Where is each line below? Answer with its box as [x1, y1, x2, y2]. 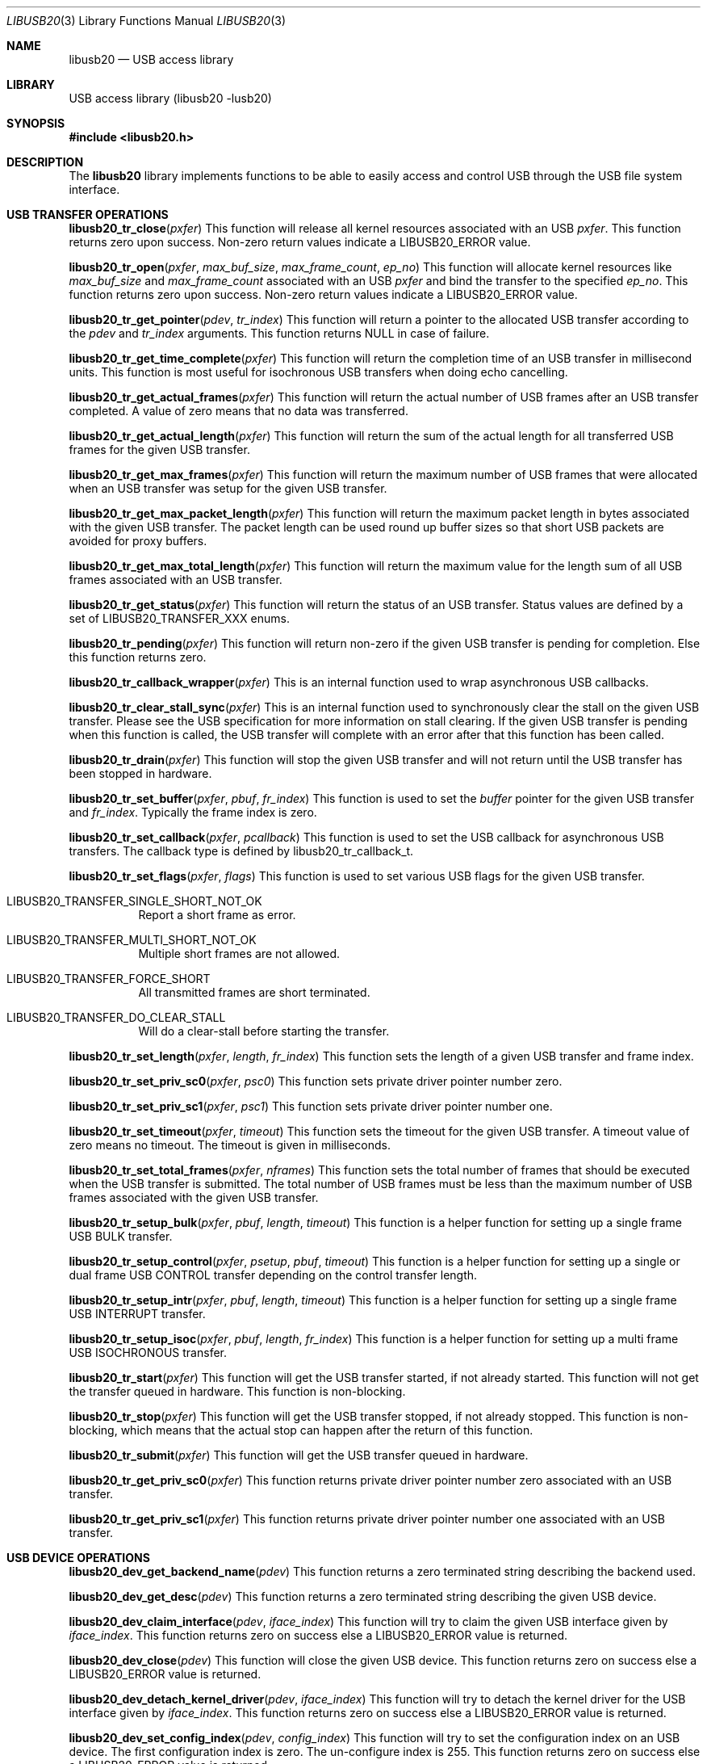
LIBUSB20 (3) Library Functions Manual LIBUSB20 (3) [6, 14, 287, 27]
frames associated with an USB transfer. [69, 573, 282, 586]
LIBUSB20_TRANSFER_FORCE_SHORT [6, 972, 211, 985]
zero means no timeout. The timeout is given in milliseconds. [69, 1138, 391, 1152]
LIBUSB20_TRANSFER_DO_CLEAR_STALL [6, 1010, 226, 1024]
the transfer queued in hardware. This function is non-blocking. [69, 1384, 406, 1398]
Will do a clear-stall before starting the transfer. [138, 1024, 390, 1038]
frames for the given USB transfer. [69, 443, 250, 456]
